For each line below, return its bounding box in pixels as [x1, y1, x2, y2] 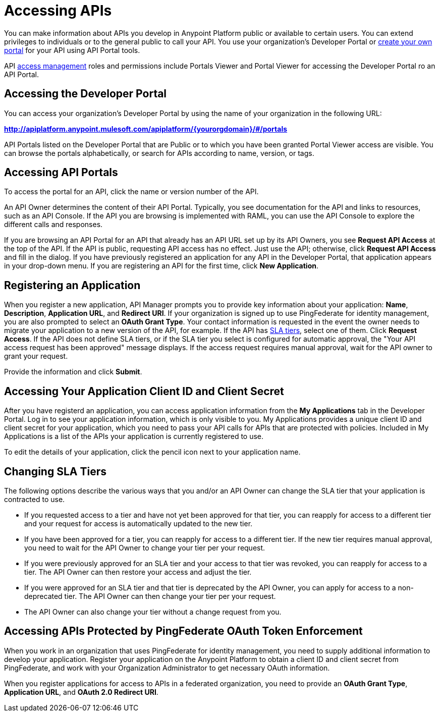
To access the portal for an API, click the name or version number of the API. [4, 187, 259, 196]
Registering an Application [4, 279, 141, 292]
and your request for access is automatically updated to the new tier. [24, 519, 253, 528]
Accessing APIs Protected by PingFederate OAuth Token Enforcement [4, 625, 363, 638]
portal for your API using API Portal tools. [4, 45, 140, 54]
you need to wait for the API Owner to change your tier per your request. [24, 543, 265, 552]
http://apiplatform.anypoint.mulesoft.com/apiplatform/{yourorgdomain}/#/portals [4, 124, 288, 133]
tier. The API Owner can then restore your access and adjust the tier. [24, 567, 252, 576]
